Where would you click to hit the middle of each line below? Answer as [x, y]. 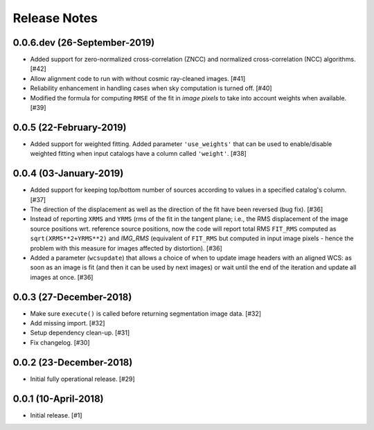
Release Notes [55, 18]
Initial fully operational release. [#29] [82, 379]
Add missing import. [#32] [68, 323]
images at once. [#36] [62, 277]
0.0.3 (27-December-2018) [72, 297]
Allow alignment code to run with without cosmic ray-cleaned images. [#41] [138, 78]
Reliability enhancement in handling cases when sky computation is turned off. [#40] [151, 88]
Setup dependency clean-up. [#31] [80, 333]
